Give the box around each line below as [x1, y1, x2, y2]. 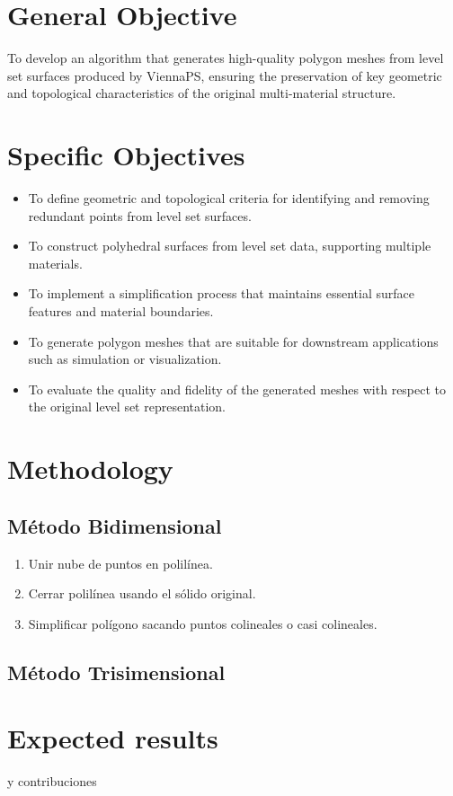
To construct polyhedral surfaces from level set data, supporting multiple [28, 236, 431, 255]
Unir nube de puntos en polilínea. [28, 553, 213, 572]
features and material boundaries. [28, 302, 214, 320]
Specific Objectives [7, 137, 245, 173]
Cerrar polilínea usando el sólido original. [28, 584, 256, 603]
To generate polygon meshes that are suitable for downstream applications [28, 332, 439, 350]
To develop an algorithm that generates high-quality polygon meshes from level [7, 49, 444, 67]
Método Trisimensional [7, 658, 226, 685]
